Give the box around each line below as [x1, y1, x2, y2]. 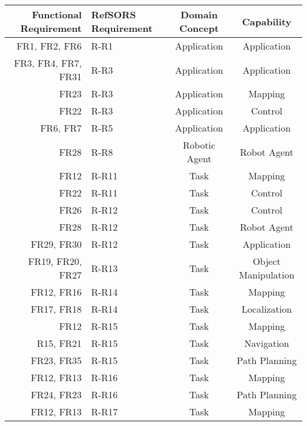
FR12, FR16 [31, 285, 82, 299]
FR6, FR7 [40, 121, 82, 135]
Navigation [244, 336, 289, 350]
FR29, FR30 [31, 237, 82, 251]
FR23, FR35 [31, 353, 82, 367]
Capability [242, 14, 292, 28]
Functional [31, 8, 82, 21]
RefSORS [91, 8, 136, 21]
